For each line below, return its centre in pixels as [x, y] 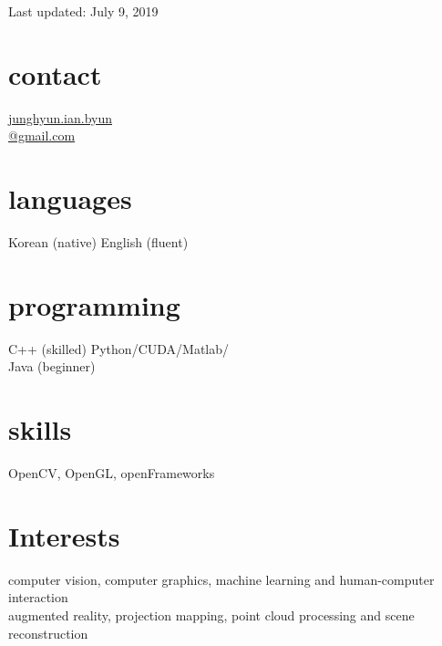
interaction [38, 597]
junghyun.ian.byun [61, 117]
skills [40, 429]
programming [94, 304]
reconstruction [48, 633]
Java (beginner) [52, 366]
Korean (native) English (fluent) [98, 242]
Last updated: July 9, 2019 [83, 11]
